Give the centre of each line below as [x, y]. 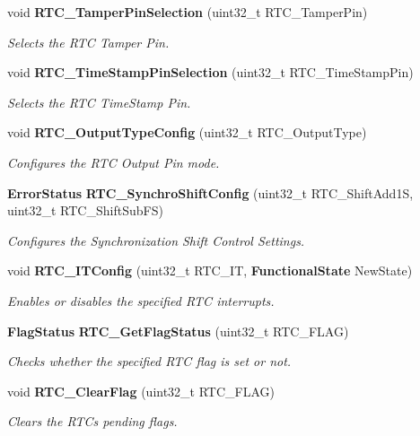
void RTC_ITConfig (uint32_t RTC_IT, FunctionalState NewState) [210, 270]
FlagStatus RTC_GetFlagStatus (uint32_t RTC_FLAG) [178, 331]
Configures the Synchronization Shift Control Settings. [156, 240]
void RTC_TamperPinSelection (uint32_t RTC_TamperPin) [188, 12]
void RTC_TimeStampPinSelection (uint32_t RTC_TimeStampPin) [210, 72]
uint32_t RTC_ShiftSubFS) [85, 210]
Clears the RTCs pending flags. [92, 421]
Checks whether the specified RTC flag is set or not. [149, 361]
